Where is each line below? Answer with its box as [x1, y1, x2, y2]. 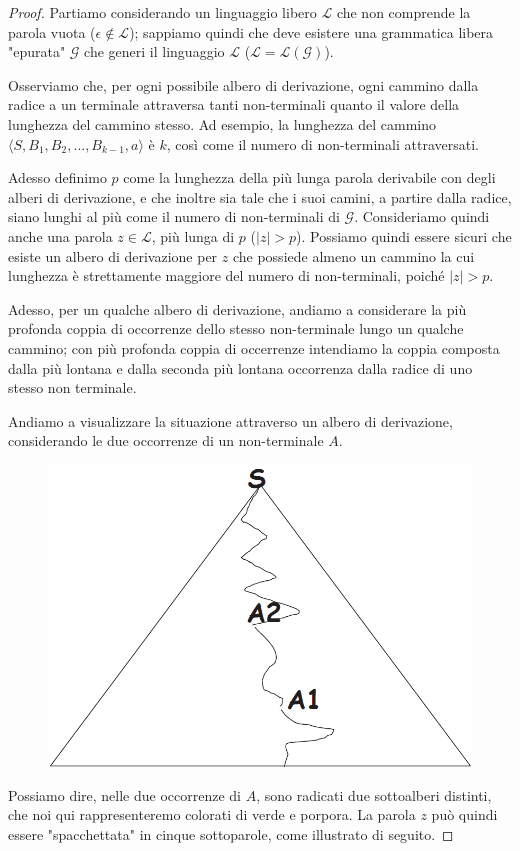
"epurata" [8, 41, 66, 62]
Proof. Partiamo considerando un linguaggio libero [8, 2, 317, 22]
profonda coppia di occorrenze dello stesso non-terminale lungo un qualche [8, 318, 464, 339]
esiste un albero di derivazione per [8, 245, 218, 266]
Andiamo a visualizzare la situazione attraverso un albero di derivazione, [8, 410, 453, 431]
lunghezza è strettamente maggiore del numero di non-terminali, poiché [8, 265, 445, 286]
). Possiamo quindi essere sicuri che [296, 225, 512, 246]
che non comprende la [336, 2, 471, 22]
